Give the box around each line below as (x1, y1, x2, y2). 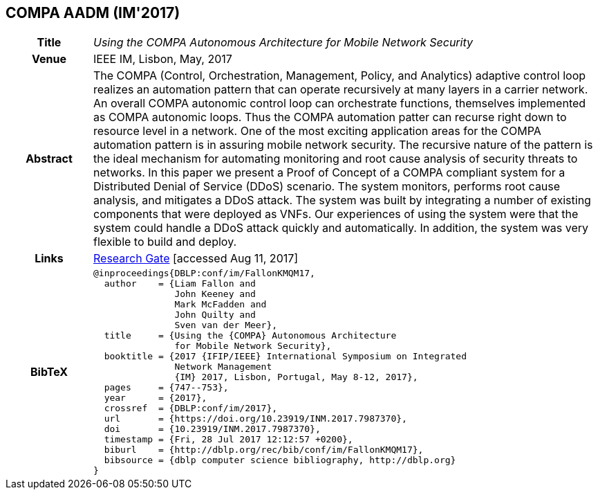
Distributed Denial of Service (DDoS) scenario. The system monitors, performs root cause (93, 179, 561, 194)
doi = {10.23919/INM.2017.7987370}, (104, 424, 321, 435)
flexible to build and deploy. (93, 235, 237, 249)
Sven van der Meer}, (174, 320, 278, 331)
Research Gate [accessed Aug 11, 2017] (93, 251, 299, 266)
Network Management (174, 361, 272, 372)
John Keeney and (174, 289, 256, 300)
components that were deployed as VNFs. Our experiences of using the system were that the (93, 207, 579, 222)
